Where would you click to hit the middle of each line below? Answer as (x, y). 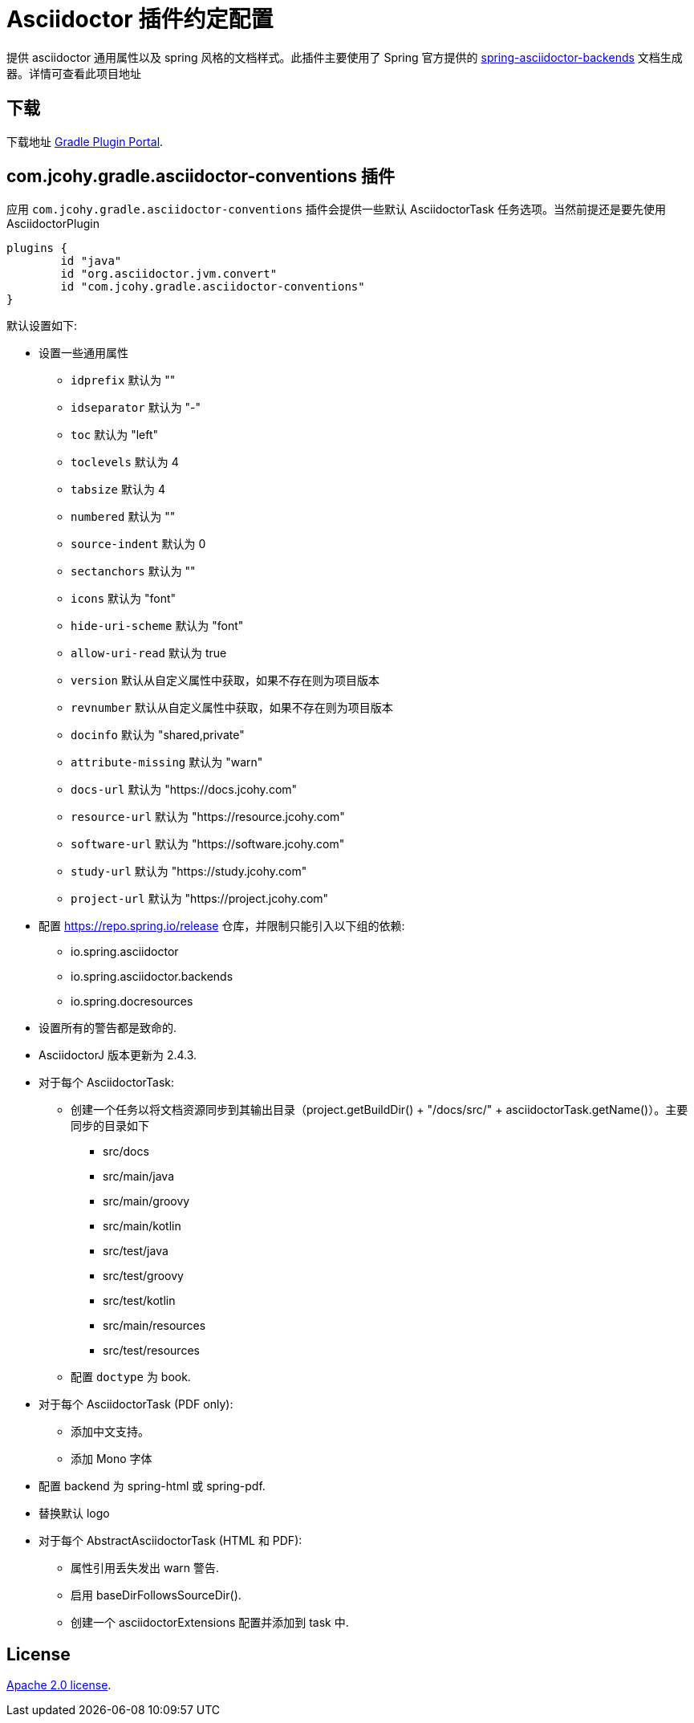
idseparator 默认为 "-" (136, 408)
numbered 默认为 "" (123, 517)
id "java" (91, 261)
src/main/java (139, 1176)
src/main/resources (154, 1326)
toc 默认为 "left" (115, 435)
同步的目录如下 (110, 1126)
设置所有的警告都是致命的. (108, 1028)
